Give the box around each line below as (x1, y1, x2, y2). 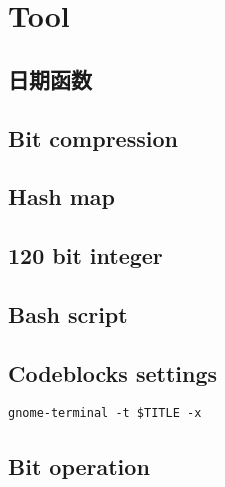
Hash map (8, 181, 115, 212)
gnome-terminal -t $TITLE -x (8, 406, 202, 421)
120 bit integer (8, 240, 163, 271)
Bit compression (8, 122, 178, 153)
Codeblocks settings (8, 357, 218, 388)
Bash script (8, 298, 128, 329)
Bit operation (8, 450, 150, 481)
